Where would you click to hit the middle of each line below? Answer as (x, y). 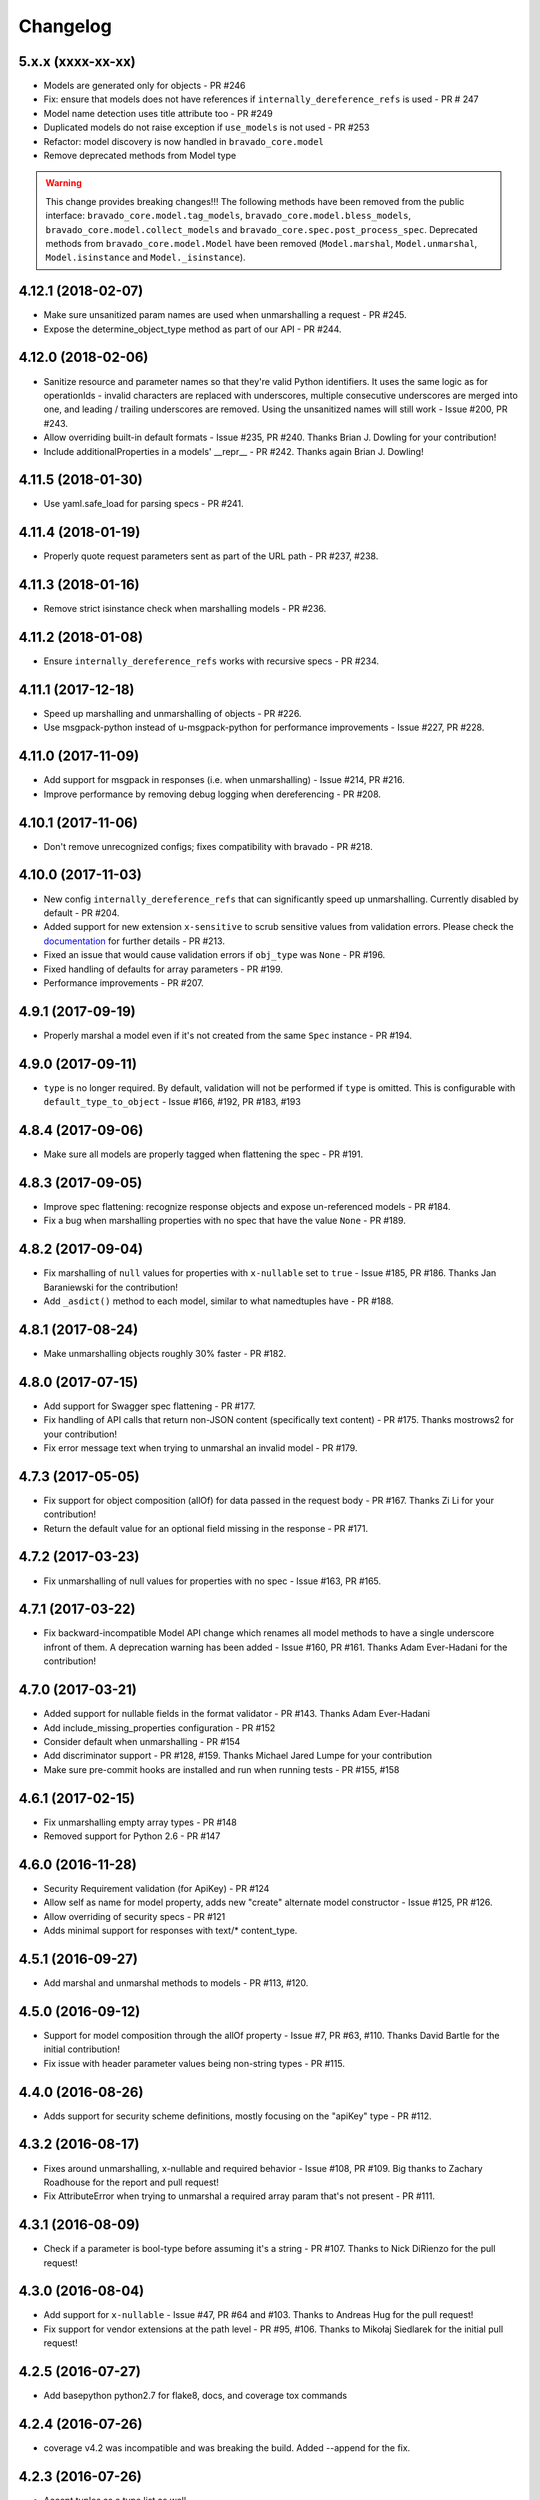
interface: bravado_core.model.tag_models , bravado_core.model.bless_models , (228, 216)
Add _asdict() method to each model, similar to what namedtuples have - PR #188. (218, 1301)
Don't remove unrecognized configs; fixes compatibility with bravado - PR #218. (208, 846)
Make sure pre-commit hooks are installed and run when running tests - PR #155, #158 (221, 1769)
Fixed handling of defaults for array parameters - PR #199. (163, 969)
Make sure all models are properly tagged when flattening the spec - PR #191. (203, 1154)
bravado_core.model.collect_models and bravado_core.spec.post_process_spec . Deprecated (261, 229)
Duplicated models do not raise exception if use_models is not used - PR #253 (206, 127)
